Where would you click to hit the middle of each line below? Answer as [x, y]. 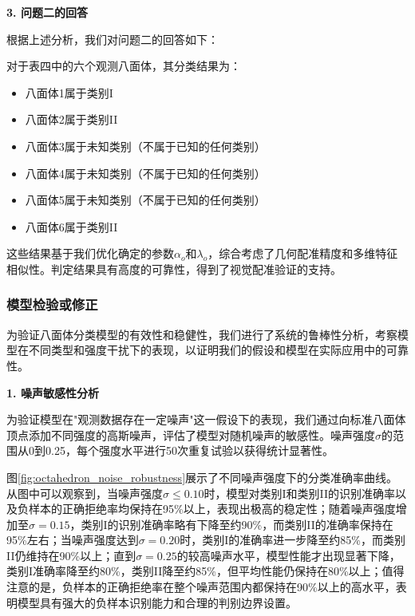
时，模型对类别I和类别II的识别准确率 [300, 493]
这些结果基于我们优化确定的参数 [90, 253]
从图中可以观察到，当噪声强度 [85, 493]
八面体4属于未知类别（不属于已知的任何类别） [145, 173]
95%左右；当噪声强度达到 [73, 540]
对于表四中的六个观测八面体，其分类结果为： [124, 66]
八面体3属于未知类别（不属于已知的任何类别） [145, 146]
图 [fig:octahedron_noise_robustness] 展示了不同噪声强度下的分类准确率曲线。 [202, 477]
